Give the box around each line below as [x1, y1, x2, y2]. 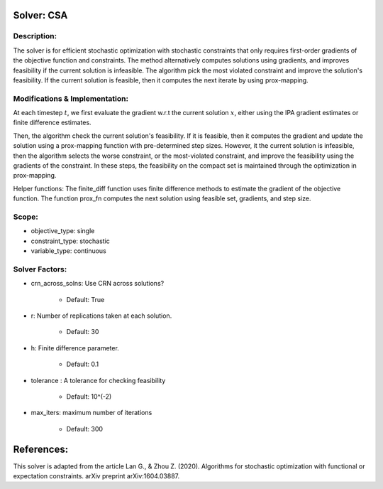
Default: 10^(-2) [66, 392, 112, 401]
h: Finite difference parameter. [30, 343, 120, 352]
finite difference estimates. [13, 118, 91, 127]
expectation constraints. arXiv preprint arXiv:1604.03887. [13, 472, 180, 480]
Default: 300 [66, 424, 103, 433]
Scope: [13, 212, 38, 222]
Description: [13, 31, 57, 41]
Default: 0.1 [66, 360, 99, 369]
